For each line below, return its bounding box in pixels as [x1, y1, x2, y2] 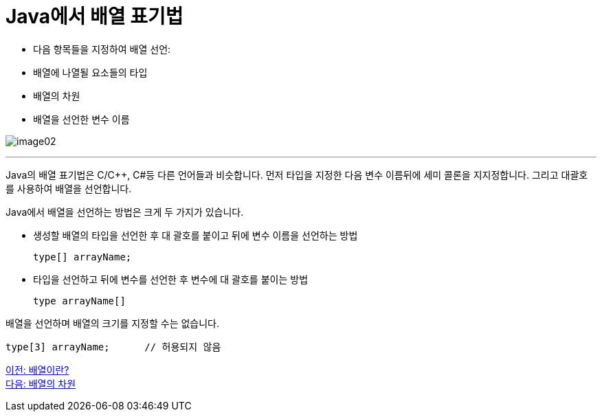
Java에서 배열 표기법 [5, 5, 183, 28]
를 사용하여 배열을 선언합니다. [5, 182, 132, 194]
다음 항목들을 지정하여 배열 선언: [33, 43, 171, 55]
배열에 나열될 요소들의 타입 [33, 66, 148, 78]
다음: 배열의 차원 [5, 377, 76, 390]
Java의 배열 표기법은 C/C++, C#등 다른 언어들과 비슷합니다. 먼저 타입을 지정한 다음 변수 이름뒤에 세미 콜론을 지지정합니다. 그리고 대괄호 [5, 168, 588, 181]
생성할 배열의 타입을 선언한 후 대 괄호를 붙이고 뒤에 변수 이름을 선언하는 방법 [33, 229, 358, 241]
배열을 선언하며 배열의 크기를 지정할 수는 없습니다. [5, 317, 220, 329]
